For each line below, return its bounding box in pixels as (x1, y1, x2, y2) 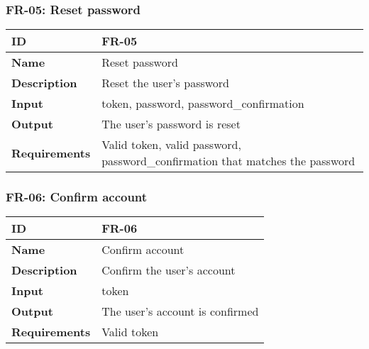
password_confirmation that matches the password (101, 153, 356, 170)
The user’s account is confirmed (101, 303, 259, 320)
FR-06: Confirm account (6, 188, 148, 206)
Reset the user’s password (101, 74, 230, 92)
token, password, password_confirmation (101, 95, 304, 112)
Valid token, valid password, (101, 136, 241, 153)
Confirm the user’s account (101, 262, 236, 279)
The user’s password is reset (101, 116, 241, 133)
